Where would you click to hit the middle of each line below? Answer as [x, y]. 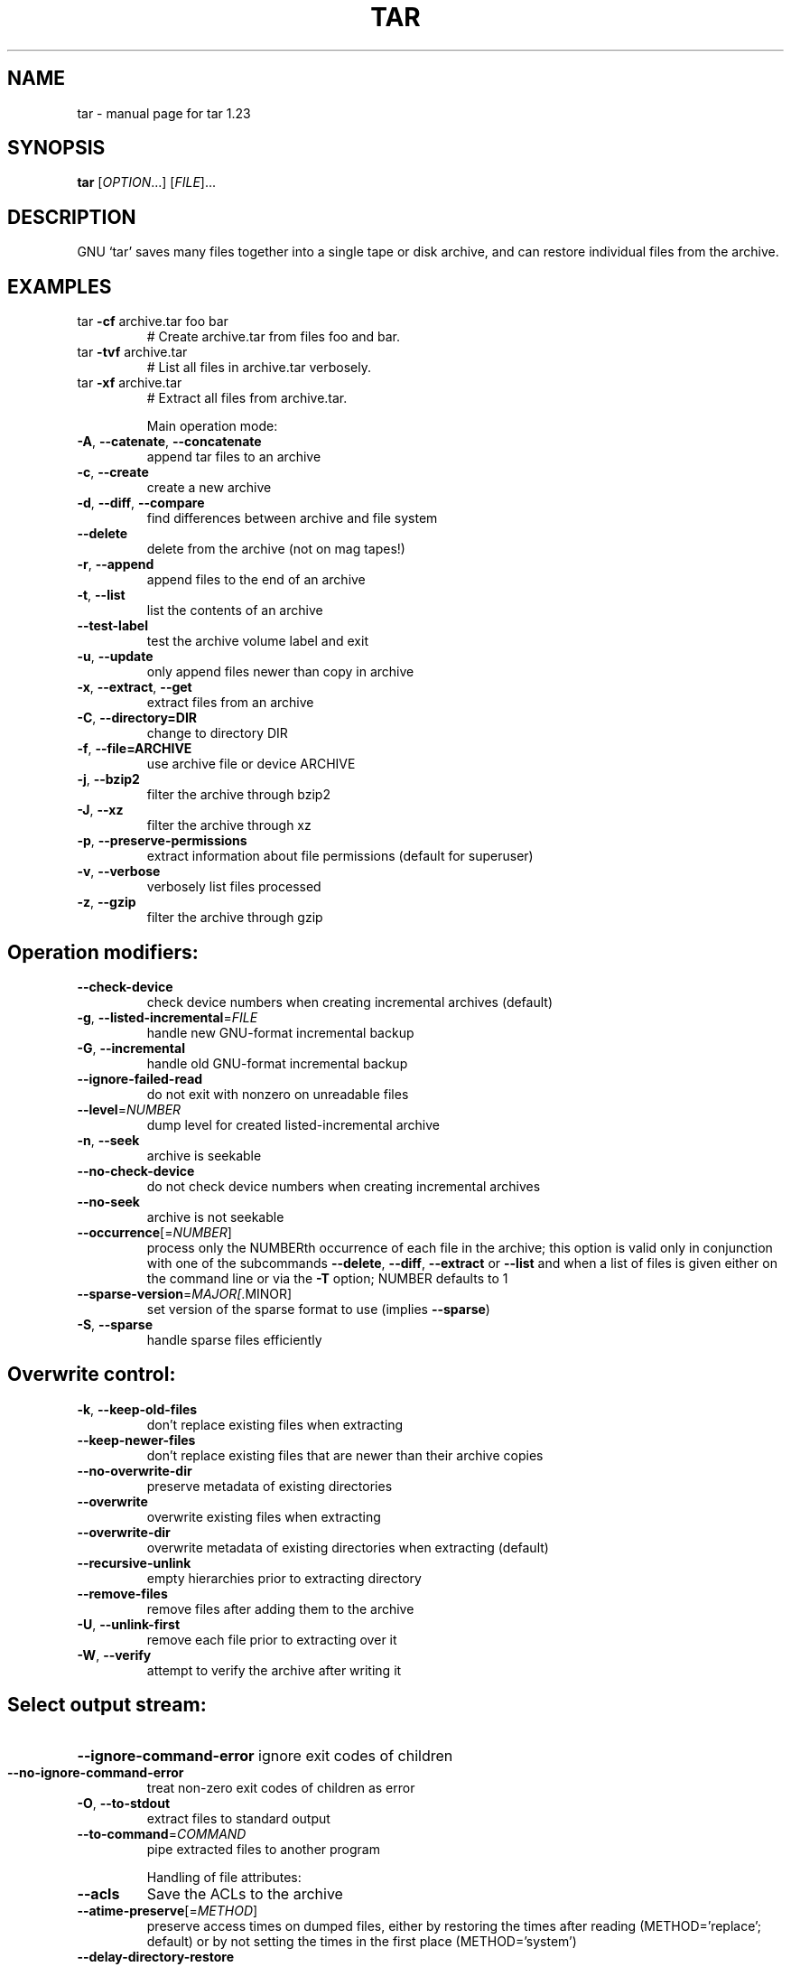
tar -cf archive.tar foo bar [153, 322]
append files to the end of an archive [256, 580]
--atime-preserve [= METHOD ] [168, 1910]
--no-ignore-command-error [96, 1772]
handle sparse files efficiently [234, 1339]
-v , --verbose [119, 872]
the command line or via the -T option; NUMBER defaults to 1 [327, 1278]
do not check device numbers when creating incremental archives [344, 1186]
